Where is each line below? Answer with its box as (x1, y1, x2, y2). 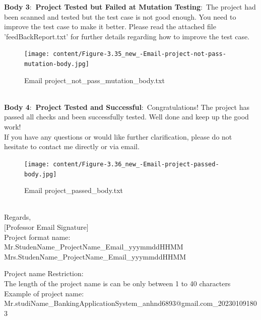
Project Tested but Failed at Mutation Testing (35, 2, 201, 12)
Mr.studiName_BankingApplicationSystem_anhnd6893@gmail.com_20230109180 (4, 298, 257, 308)
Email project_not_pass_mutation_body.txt (24, 75, 165, 85)
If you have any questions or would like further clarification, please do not (4, 131, 232, 142)
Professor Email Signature (6, 221, 87, 232)
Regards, (4, 212, 31, 222)
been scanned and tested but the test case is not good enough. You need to (4, 11, 236, 22)
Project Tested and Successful (35, 101, 142, 112)
